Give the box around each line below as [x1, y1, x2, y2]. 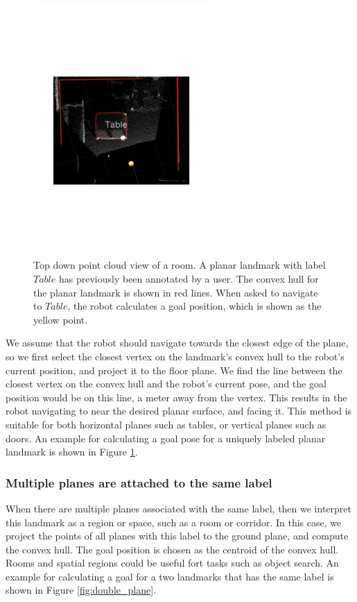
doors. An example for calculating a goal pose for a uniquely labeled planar [6, 430, 326, 445]
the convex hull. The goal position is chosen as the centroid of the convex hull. [6, 542, 339, 556]
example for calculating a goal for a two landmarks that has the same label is [6, 569, 334, 583]
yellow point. [33, 312, 88, 326]
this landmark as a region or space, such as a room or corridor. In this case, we [6, 515, 342, 529]
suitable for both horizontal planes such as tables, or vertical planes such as [6, 417, 326, 431]
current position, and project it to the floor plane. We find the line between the [6, 362, 342, 377]
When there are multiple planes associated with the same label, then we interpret [6, 501, 351, 515]
